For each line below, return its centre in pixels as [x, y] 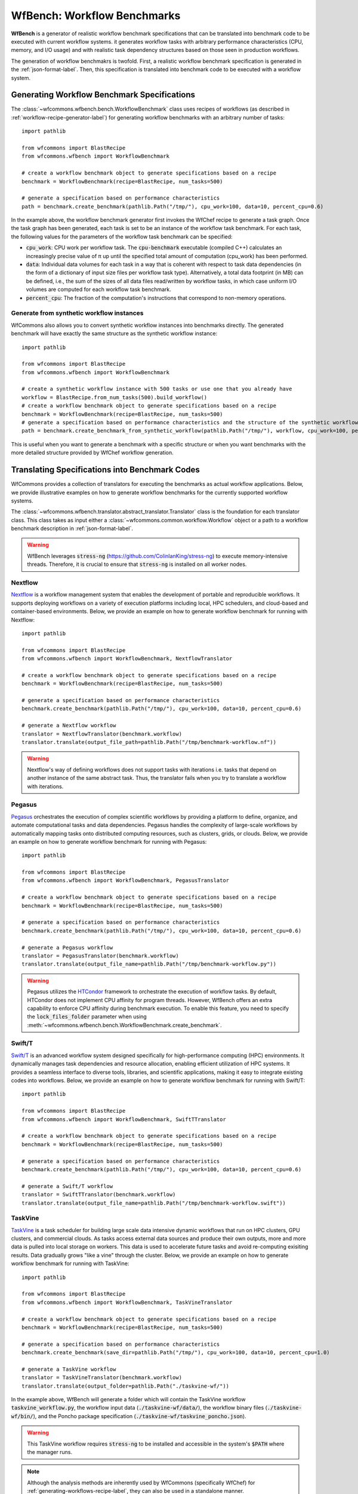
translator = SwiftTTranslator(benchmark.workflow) [99, 1195]
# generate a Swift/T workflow [67, 1186]
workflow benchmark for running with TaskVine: [70, 1263]
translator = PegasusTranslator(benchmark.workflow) [100, 956]
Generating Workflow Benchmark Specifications [103, 95]
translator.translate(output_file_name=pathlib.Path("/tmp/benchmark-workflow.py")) [149, 964]
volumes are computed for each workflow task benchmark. [98, 289]
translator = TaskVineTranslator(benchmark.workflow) [102, 1378]
